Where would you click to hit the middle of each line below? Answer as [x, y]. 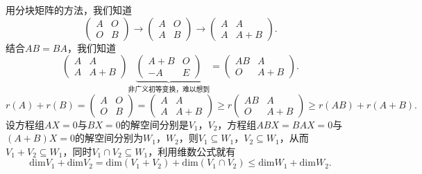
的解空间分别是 [154, 124]
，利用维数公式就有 [192, 151]
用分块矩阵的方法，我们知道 [69, 10]
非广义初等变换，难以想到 [169, 90]
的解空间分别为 [109, 138]
